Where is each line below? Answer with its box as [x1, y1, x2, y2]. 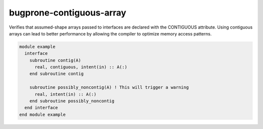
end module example [19, 112, 66, 117]
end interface [24, 105, 58, 111]
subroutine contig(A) [29, 57, 81, 63]
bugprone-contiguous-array [9, 7, 127, 18]
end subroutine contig [29, 71, 84, 77]
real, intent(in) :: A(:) [35, 91, 97, 97]
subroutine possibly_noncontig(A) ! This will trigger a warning [29, 85, 189, 90]
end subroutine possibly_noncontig [29, 98, 114, 104]
